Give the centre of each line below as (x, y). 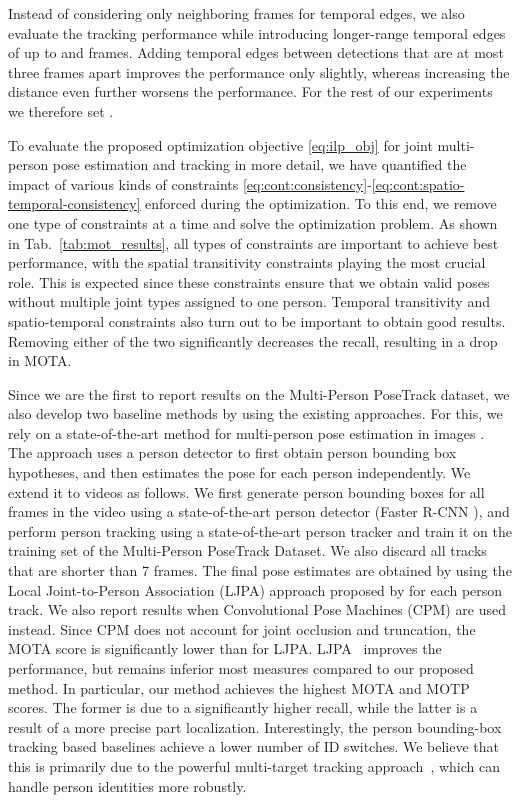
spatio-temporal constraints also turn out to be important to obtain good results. (257, 320)
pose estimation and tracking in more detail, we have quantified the (259, 164)
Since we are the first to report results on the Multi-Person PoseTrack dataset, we (259, 393)
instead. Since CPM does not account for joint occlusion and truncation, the (242, 628)
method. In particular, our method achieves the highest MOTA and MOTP (239, 687)
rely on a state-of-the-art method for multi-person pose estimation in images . (246, 432)
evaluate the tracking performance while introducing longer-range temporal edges (257, 32)
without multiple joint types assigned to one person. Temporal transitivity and (249, 301)
